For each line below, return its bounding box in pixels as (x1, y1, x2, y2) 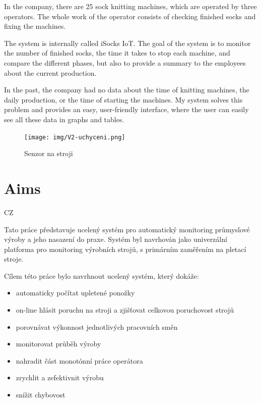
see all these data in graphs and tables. (4, 114, 124, 124)
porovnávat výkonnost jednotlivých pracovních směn (16, 321, 178, 332)
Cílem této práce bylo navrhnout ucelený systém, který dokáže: (4, 270, 199, 281)
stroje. (4, 254, 24, 264)
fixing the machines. (4, 21, 66, 31)
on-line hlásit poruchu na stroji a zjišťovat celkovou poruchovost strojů (16, 305, 234, 315)
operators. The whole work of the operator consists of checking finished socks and (4, 11, 256, 21)
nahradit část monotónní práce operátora (16, 355, 143, 366)
